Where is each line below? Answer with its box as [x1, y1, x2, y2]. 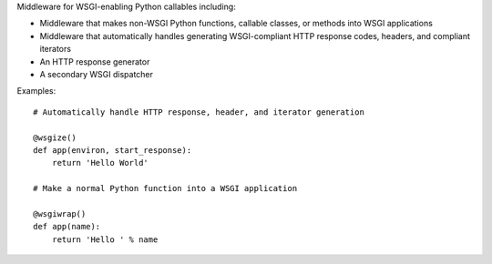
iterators [39, 44, 72, 55]
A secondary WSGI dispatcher [39, 68, 154, 79]
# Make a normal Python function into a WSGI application [33, 183, 298, 194]
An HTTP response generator [39, 56, 150, 67]
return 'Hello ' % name [51, 234, 159, 245]
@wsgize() [33, 132, 77, 143]
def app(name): [33, 221, 101, 232]
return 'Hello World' [51, 157, 149, 168]
